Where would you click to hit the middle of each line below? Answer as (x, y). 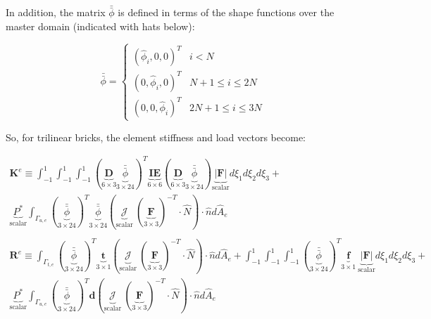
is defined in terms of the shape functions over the (226, 12)
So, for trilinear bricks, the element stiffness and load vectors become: (156, 137)
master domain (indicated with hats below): (100, 26)
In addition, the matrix (56, 12)
